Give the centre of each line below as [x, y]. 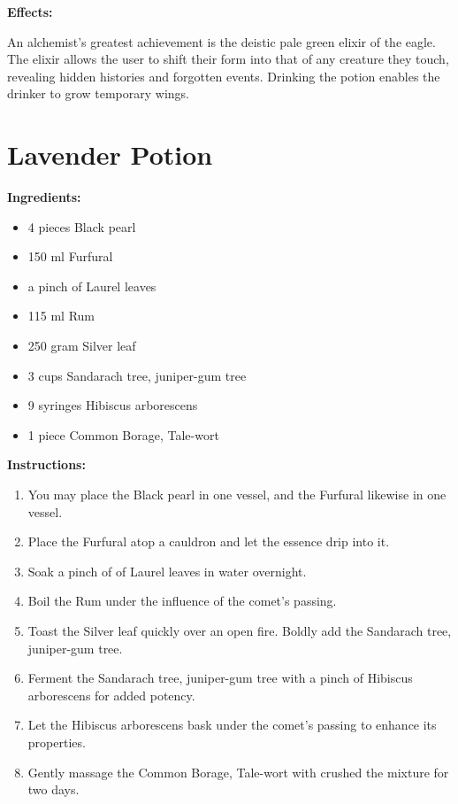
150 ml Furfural [70, 256]
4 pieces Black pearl [82, 226]
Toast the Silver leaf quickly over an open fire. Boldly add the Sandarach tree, [240, 630]
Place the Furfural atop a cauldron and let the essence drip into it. [209, 541]
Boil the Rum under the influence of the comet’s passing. [182, 601]
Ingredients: [44, 197]
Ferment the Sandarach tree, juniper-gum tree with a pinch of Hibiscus [220, 678]
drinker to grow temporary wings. [99, 93]
